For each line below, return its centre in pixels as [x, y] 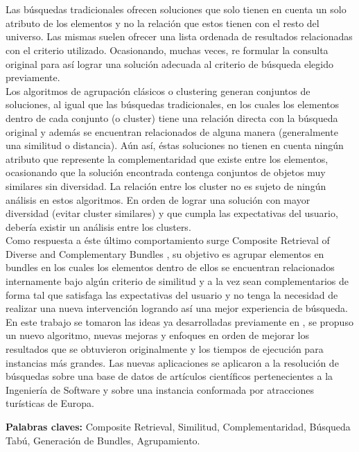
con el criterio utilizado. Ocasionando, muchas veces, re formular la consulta [167, 50]
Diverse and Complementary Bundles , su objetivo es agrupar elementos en [165, 253]
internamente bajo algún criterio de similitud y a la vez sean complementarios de [177, 281]
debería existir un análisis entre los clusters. [98, 226]
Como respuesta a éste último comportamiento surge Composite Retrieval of [168, 240]
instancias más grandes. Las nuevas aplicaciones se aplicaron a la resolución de [172, 362]
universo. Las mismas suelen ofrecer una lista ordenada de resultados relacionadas [179, 36]
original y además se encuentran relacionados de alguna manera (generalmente [172, 131]
